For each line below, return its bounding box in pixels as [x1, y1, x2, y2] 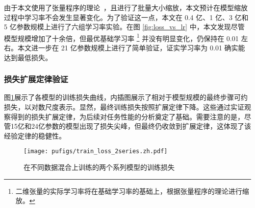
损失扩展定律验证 [4, 73, 68, 85]
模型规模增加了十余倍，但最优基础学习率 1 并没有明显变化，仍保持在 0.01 [4, 31, 239, 43]
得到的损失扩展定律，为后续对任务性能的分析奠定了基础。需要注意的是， [10, 111, 244, 121]
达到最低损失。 [4, 52, 52, 62]
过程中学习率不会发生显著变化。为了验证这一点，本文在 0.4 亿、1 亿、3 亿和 [4, 12, 249, 22]
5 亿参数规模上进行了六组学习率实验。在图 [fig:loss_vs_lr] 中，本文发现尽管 [4, 22, 245, 32]
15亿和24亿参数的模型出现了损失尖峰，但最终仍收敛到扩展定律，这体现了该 [10, 121, 251, 131]
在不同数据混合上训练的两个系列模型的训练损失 [24, 162, 175, 172]
